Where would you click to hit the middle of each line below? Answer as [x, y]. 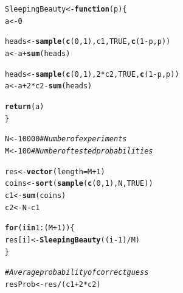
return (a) [25, 106]
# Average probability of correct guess [77, 273]
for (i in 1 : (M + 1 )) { [40, 228]
